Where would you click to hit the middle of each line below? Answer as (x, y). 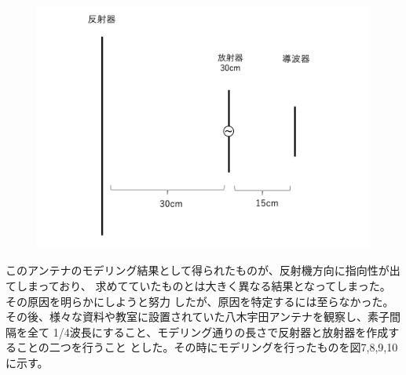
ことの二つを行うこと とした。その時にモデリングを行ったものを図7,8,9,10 (207, 347)
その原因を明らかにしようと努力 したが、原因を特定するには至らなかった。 (200, 301)
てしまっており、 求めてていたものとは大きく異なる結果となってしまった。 (198, 286)
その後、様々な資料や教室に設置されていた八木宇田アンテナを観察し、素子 (198, 317)
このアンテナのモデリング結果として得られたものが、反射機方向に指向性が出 (203, 270)
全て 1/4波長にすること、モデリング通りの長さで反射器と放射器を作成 (208, 331)
